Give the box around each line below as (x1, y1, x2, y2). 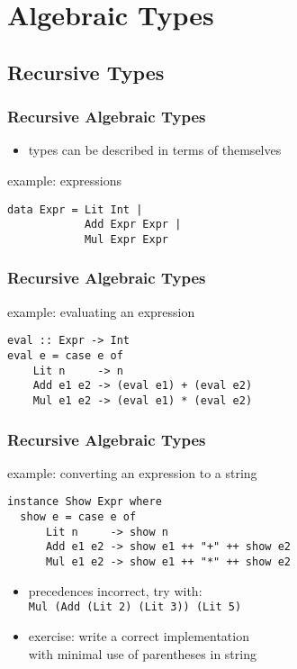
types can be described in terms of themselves (28, 140, 282, 159)
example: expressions (7, 170, 122, 189)
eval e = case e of (7, 349, 123, 362)
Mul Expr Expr (84, 232, 168, 246)
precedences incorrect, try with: (28, 581, 202, 600)
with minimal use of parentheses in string (28, 644, 256, 663)
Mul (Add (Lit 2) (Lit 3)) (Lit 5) (28, 601, 242, 614)
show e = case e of (20, 511, 137, 524)
